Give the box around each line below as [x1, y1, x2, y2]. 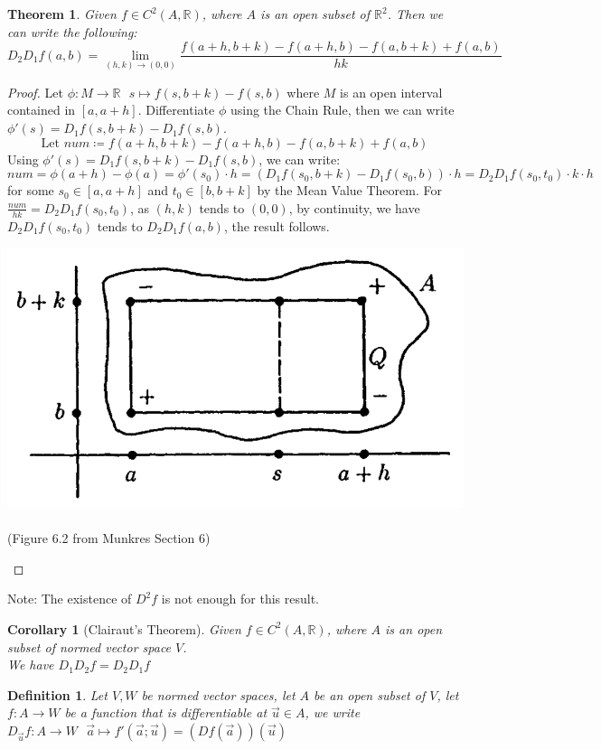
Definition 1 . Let [7, 685, 108, 704]
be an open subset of [314, 685, 426, 704]
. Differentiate [137, 100, 215, 119]
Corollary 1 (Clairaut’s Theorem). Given [7, 619, 241, 638]
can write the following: [7, 22, 137, 41]
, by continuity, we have [288, 198, 420, 217]
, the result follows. [223, 216, 330, 235]
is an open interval [340, 82, 443, 101]
